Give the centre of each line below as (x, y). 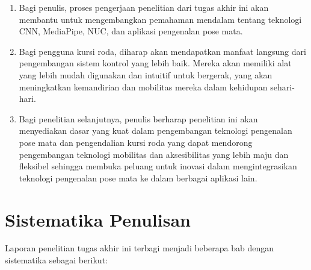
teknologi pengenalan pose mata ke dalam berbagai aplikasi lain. (138, 177)
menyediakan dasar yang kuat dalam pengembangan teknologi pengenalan (155, 130)
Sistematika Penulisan (98, 219)
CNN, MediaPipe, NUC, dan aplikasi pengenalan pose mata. (131, 31)
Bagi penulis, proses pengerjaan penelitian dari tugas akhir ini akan (144, 7)
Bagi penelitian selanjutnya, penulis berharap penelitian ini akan (138, 118)
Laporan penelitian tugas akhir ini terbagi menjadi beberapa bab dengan (139, 248)
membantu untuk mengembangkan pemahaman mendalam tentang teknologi (160, 19)
